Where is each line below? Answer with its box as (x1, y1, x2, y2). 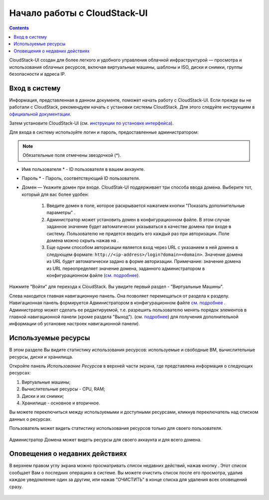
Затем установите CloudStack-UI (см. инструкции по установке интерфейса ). (9, 120, 174, 126)
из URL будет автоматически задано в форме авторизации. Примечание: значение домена (46, 258, 241, 264)
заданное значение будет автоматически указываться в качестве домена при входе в (46, 224, 232, 230)
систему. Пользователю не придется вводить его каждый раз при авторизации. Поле (46, 231, 230, 237)
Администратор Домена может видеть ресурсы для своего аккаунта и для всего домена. (9, 436, 202, 443)
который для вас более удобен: (21, 191, 89, 197)
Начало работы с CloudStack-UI (9, 7, 148, 18)
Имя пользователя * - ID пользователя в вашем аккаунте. (21, 166, 145, 172)
